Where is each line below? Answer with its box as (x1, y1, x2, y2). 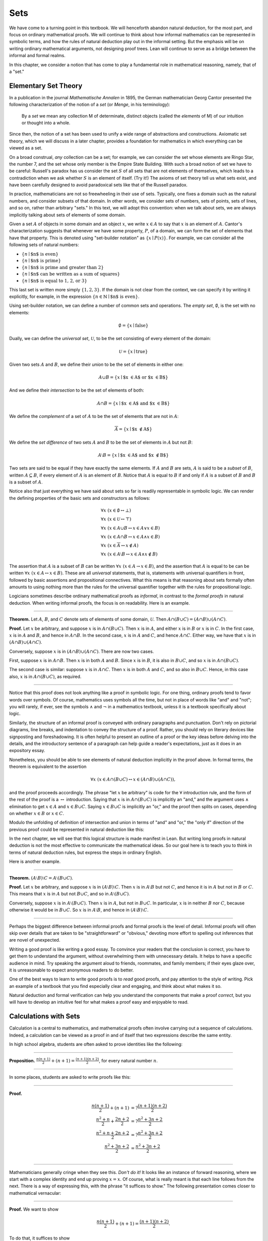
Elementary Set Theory (9, 81, 83, 90)
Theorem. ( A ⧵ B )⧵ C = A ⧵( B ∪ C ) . (9, 875, 73, 881)
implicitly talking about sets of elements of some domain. (9, 211, 126, 218)
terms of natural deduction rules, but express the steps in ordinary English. (9, 849, 162, 855)
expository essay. (9, 748, 46, 754)
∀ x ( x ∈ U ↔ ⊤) (101, 516, 132, 522)
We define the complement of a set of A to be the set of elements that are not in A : (9, 414, 179, 419)
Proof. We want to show (9, 1206, 59, 1212)
